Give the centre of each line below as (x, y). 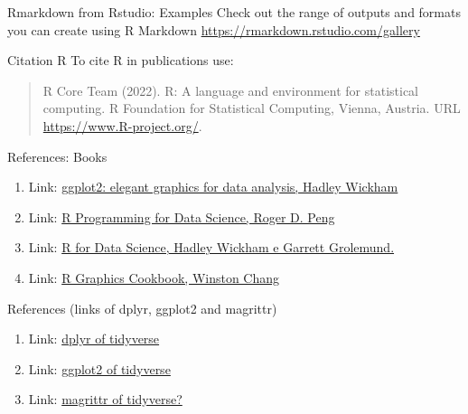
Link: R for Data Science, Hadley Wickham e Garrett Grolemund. (211, 247)
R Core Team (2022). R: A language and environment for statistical (230, 90)
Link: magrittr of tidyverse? (105, 399)
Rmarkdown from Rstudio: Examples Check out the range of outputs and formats (234, 12)
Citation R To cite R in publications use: (121, 60)
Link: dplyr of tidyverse (94, 339)
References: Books (57, 156)
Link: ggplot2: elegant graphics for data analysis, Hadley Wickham (213, 187)
